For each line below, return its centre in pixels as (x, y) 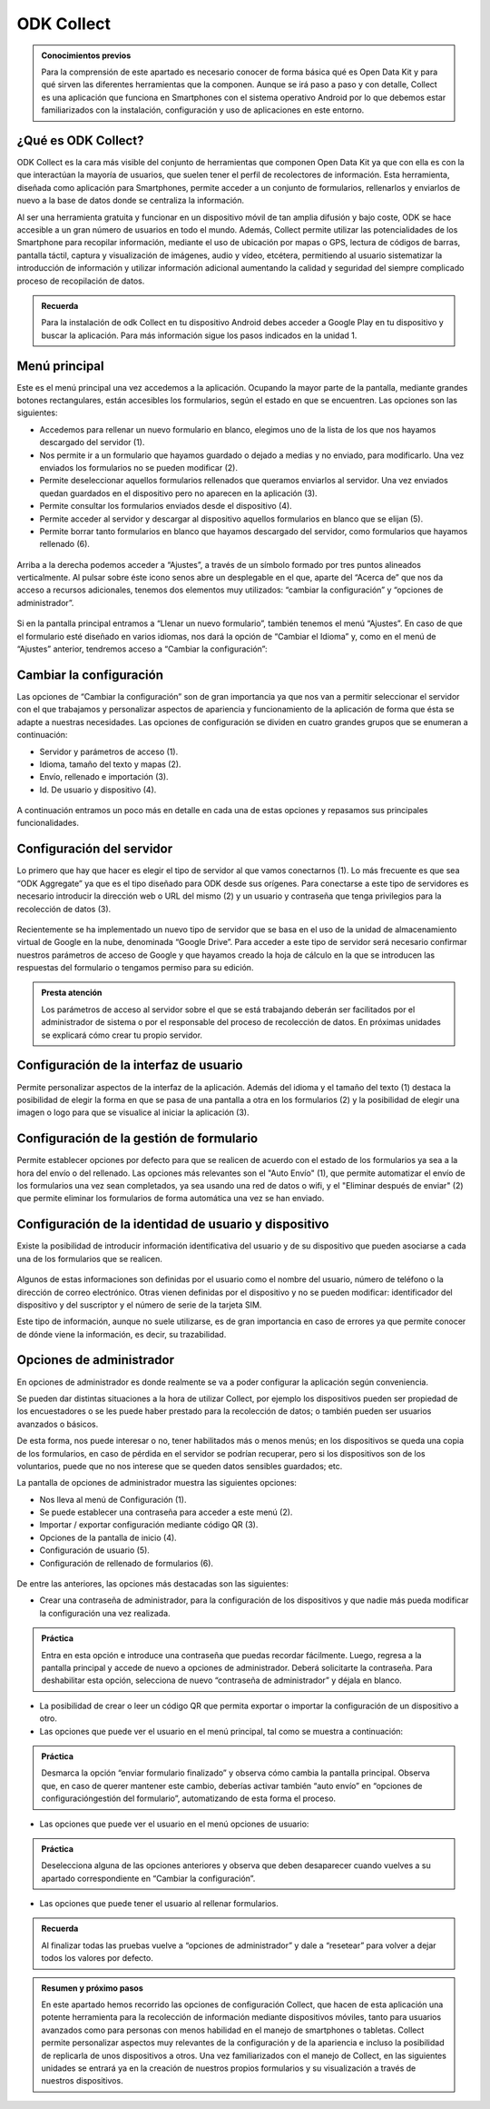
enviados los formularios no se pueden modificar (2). (138, 467)
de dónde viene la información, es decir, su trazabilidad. (122, 1334)
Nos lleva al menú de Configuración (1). (113, 1499)
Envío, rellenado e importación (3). (104, 777)
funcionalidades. (48, 823)
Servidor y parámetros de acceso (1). (109, 751)
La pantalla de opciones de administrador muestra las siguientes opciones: (157, 1483)
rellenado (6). (65, 544)
